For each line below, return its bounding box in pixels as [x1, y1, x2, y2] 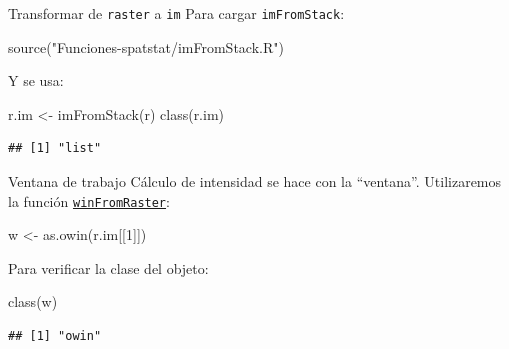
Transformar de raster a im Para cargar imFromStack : [8, 3, 345, 23]
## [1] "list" [8, 141, 102, 156]
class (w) [8, 291, 58, 312]
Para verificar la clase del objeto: [8, 257, 209, 278]
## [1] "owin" [8, 329, 102, 344]
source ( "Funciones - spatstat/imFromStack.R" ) [8, 36, 284, 57]
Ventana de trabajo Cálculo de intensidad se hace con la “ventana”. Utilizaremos [8, 171, 502, 192]
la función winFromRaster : [8, 190, 170, 211]
